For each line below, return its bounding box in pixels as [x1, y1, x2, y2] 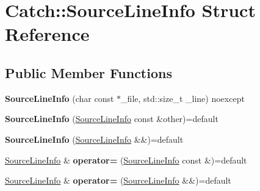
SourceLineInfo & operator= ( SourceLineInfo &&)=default [5, 174, 231, 187]
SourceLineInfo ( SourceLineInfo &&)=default [5, 132, 184, 145]
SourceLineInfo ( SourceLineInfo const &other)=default [5, 112, 218, 125]
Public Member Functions [5, 63, 172, 82]
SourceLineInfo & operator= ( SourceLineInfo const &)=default [5, 153, 247, 166]
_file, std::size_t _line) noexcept [121, 92, 245, 104]
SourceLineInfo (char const [5, 92, 114, 104]
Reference [5, 21, 90, 46]
